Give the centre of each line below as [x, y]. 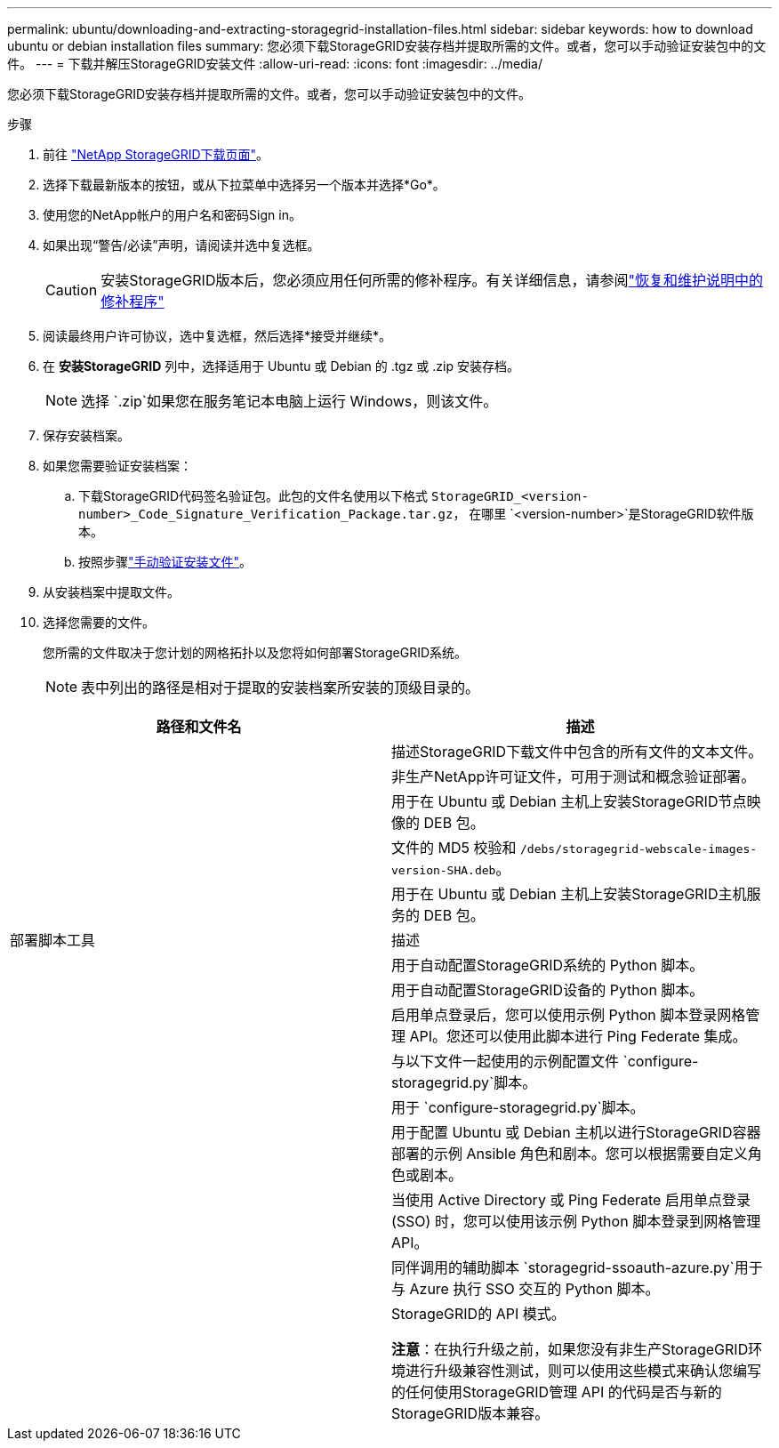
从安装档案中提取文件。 [111, 592]
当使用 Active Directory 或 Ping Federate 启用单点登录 [571, 1200]
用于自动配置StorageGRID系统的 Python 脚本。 [548, 965]
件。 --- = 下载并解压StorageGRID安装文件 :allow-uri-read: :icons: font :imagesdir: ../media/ [275, 64]
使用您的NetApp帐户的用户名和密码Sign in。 [172, 215]
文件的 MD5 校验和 [454, 848]
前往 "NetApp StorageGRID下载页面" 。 [156, 154]
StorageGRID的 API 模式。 [478, 1314]
